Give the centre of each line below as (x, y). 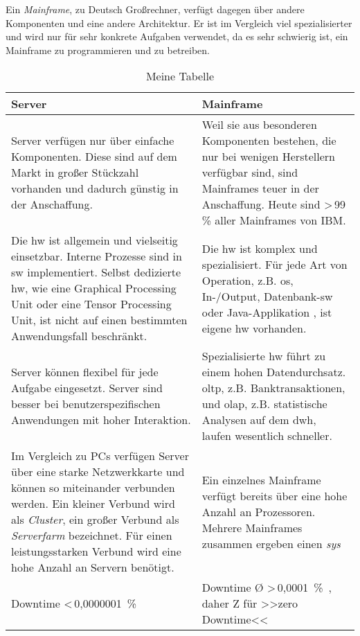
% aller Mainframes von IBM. (274, 220)
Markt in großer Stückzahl (75, 173)
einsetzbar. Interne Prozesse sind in (97, 256)
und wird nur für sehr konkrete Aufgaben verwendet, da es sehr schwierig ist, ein (177, 36)
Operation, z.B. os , (247, 280)
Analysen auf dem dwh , (259, 420)
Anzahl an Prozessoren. (259, 511)
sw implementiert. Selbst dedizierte (96, 272)
